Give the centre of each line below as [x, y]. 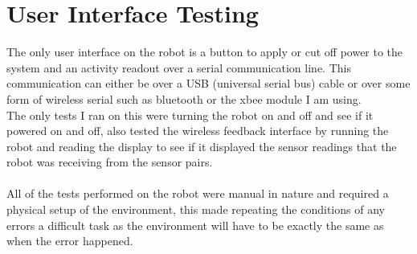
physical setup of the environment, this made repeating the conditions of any [196, 209]
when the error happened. [70, 241]
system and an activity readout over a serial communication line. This [179, 67]
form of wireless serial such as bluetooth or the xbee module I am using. [184, 98]
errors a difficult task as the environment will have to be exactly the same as [195, 225]
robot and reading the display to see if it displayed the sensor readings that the [202, 146]
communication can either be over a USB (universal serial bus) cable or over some [208, 83]
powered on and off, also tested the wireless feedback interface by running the [198, 131]
